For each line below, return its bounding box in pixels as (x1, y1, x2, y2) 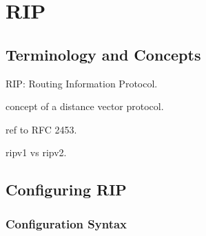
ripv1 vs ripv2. (6, 145, 67, 160)
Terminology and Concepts (6, 43, 201, 65)
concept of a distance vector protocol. (6, 99, 164, 114)
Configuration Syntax (6, 215, 127, 232)
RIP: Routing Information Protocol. (6, 76, 158, 90)
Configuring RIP (6, 179, 127, 200)
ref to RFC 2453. (6, 122, 77, 136)
